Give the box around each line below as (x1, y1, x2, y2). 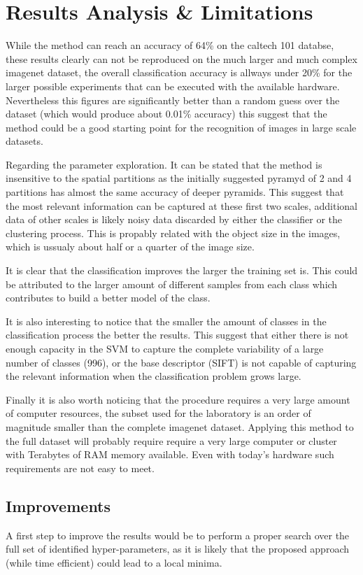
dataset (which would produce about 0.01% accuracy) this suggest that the (6, 106, 327, 121)
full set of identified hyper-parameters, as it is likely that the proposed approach (6, 541, 349, 556)
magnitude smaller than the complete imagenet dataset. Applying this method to (6, 419, 354, 434)
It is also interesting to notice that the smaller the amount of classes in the (6, 313, 327, 328)
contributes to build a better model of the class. (6, 290, 211, 305)
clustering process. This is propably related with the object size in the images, (6, 225, 341, 240)
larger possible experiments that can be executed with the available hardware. (6, 78, 340, 93)
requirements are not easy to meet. (6, 460, 155, 475)
